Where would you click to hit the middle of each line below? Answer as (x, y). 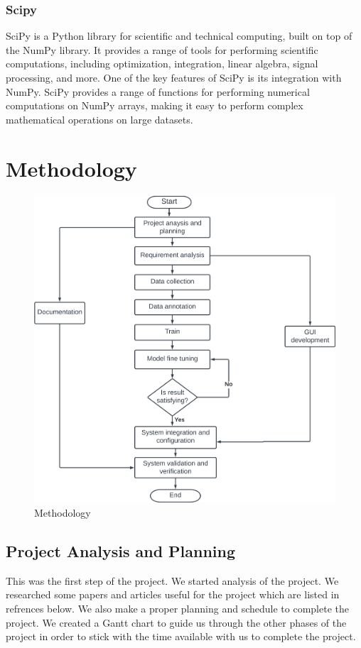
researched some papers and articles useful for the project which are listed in (173, 594)
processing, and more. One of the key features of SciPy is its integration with (174, 77)
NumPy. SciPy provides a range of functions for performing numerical (158, 91)
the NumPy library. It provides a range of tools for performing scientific (162, 49)
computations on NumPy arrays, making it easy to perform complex (155, 105)
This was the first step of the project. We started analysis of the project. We (172, 580)
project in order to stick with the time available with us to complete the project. (181, 636)
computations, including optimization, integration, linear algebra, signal (162, 64)
